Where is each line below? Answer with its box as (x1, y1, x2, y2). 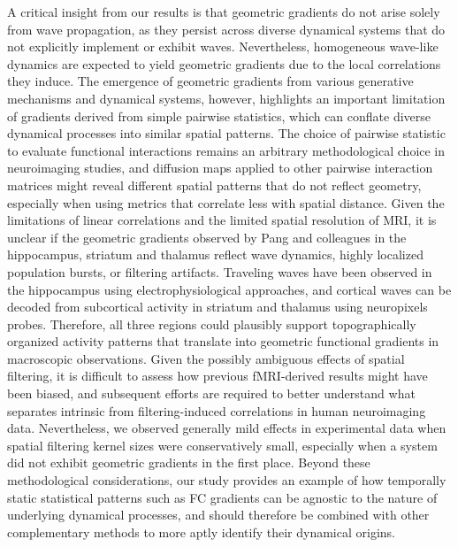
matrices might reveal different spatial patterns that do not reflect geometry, (7, 175, 422, 194)
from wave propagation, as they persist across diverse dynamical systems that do (7, 19, 446, 38)
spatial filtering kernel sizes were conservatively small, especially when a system (7, 435, 438, 454)
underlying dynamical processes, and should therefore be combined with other (7, 505, 430, 524)
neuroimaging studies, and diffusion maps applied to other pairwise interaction (7, 158, 433, 177)
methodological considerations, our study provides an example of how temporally (7, 471, 447, 489)
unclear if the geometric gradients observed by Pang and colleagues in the (7, 227, 407, 246)
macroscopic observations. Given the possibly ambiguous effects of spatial (7, 349, 405, 367)
